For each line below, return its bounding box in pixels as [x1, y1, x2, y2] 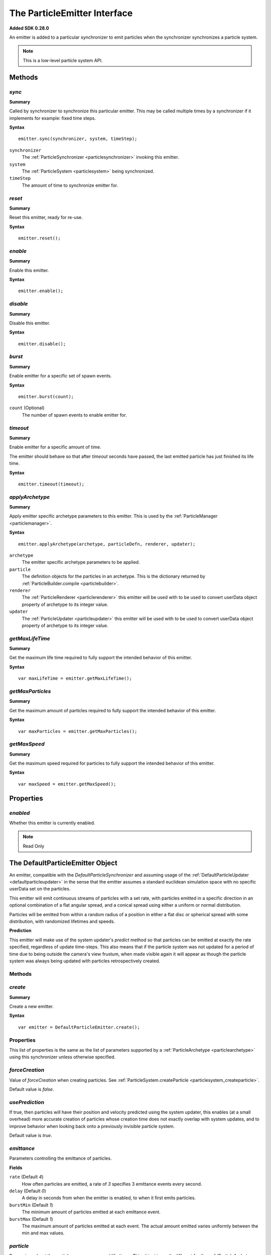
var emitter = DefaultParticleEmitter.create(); [18, 1024, 140, 1030]
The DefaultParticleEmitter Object [9, 858, 117, 867]
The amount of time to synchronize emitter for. [22, 182, 118, 188]
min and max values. [22, 1230, 65, 1236]
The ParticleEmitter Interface [9, 8, 133, 19]
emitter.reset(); [18, 235, 61, 241]
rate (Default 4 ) [9, 1174, 44, 1180]
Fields [9, 1165, 23, 1171]
